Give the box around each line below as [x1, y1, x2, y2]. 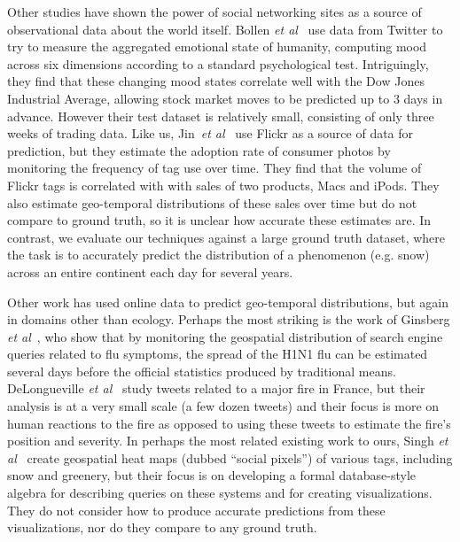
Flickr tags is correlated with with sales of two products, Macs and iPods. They [7, 175, 440, 194]
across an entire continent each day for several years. [7, 262, 293, 281]
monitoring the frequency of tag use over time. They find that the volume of [7, 159, 422, 177]
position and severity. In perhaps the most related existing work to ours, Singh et [7, 431, 448, 450]
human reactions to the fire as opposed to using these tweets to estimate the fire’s [7, 414, 451, 432]
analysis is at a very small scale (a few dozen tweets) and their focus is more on [7, 397, 440, 415]
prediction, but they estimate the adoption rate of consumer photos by [7, 141, 391, 159]
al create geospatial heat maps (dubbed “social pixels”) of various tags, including [7, 448, 453, 467]
